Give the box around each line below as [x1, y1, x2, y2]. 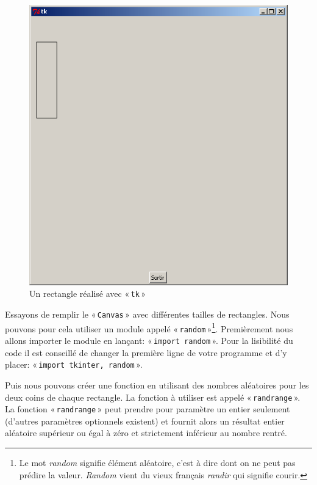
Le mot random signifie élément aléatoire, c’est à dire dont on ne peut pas [19, 456, 296, 469]
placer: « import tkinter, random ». [5, 358, 143, 371]
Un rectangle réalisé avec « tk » [29, 287, 146, 300]
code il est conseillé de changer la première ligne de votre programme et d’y [5, 346, 287, 359]
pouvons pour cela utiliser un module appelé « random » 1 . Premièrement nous [5, 320, 293, 335]
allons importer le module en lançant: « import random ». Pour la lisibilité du [5, 334, 293, 346]
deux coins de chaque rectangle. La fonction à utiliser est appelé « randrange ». [5, 390, 301, 403]
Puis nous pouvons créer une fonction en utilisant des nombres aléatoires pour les [5, 378, 309, 391]
